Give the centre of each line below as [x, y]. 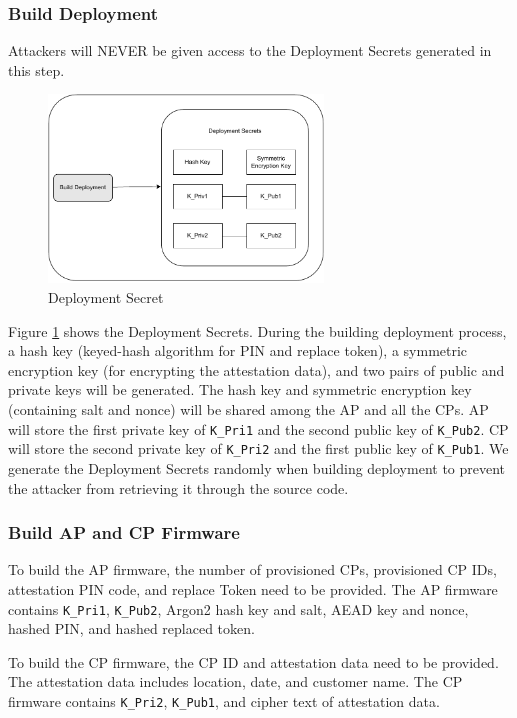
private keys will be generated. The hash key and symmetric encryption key [240, 389]
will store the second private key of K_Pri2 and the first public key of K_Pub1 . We [258, 448]
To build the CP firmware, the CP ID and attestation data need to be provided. [253, 661]
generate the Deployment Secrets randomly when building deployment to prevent [257, 467]
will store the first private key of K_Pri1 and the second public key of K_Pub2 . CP [258, 428]
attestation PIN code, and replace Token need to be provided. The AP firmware [253, 588]
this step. [36, 69]
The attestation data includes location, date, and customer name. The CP [235, 681]
